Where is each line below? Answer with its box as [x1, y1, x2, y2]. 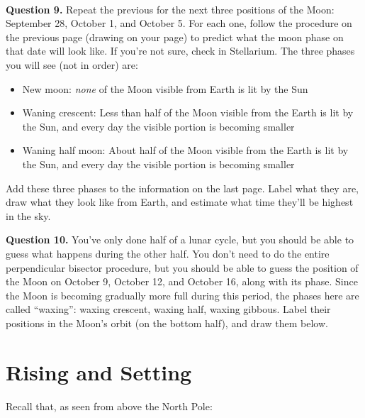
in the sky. [6, 208, 51, 223]
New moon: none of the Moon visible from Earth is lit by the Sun [22, 81, 308, 96]
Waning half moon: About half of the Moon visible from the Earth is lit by [22, 143, 349, 158]
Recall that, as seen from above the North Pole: [6, 398, 213, 413]
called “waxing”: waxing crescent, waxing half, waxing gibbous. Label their [6, 302, 331, 317]
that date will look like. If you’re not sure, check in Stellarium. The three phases [6, 43, 355, 58]
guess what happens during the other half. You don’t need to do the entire [6, 246, 330, 260]
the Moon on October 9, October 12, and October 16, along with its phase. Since [6, 274, 358, 289]
